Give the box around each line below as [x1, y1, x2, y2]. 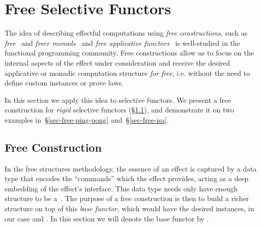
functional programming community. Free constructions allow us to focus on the [5, 47, 254, 58]
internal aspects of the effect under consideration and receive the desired [5, 57, 230, 68]
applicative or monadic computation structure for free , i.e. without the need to [5, 67, 250, 78]
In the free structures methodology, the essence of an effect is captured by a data [5, 163, 257, 174]
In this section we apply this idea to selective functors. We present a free [5, 94, 231, 105]
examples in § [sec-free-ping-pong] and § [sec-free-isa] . [5, 114, 169, 125]
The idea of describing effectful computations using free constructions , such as [5, 27, 248, 38]
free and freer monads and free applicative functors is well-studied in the [5, 37, 240, 48]
